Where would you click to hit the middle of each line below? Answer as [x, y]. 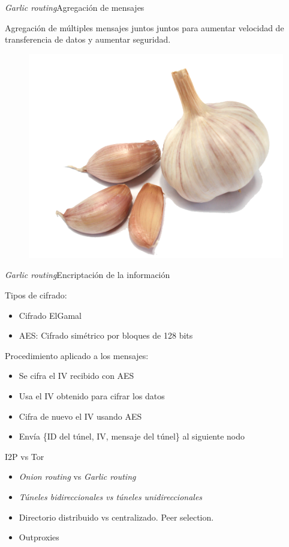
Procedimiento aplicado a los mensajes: [77, 355]
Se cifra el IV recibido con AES [76, 376]
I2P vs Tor [25, 456]
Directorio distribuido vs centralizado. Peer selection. [116, 517]
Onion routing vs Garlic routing [77, 476]
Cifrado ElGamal [50, 315]
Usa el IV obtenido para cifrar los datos [92, 395]
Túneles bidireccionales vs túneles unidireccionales [111, 496]
